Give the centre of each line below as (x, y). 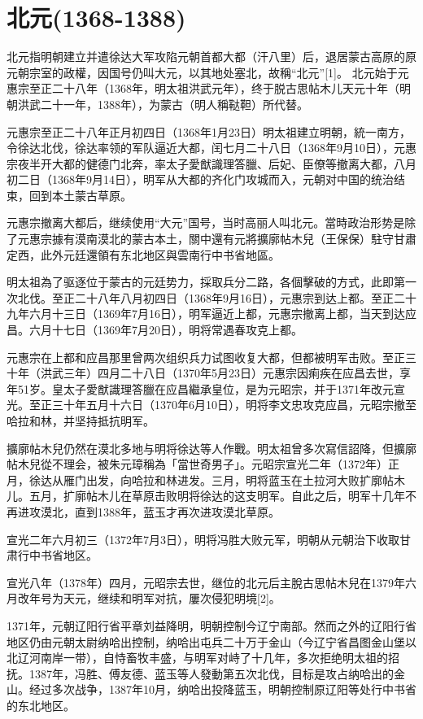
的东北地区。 (41, 705)
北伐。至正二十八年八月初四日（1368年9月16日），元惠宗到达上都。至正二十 (217, 297)
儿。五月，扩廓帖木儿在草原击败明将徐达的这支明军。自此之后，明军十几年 (206, 496)
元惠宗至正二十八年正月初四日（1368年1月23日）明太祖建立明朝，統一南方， (209, 131)
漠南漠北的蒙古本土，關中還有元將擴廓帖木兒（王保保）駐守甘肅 (245, 239)
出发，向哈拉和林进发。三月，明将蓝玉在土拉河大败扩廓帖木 (245, 479)
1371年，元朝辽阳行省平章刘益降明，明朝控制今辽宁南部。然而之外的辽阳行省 (211, 625)
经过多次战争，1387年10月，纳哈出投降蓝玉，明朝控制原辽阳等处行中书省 (222, 689)
